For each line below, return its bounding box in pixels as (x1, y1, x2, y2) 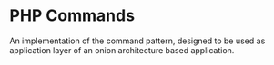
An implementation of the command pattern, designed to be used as (9, 35, 266, 46)
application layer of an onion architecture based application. (9, 44, 235, 55)
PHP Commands (9, 5, 135, 26)
